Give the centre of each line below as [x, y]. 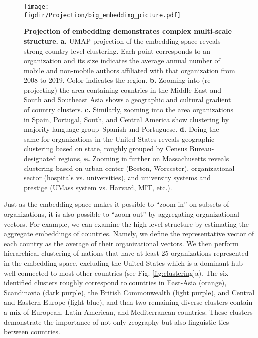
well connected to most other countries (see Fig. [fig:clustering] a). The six [116, 272]
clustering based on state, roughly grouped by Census [106, 148]
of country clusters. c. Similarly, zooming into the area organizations [129, 109]
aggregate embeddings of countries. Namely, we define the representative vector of [129, 234]
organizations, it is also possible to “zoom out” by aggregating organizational [122, 214]
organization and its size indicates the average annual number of [122, 61]
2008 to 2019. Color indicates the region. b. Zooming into [112, 80]
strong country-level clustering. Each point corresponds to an [117, 51]
